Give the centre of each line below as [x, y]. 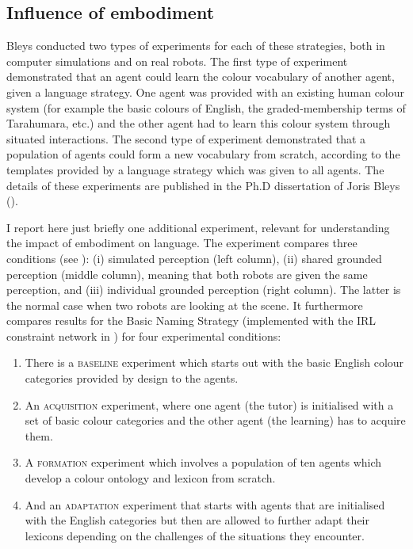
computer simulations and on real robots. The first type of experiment [177, 61]
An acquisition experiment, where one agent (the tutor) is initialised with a [209, 404]
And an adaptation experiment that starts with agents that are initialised [205, 504]
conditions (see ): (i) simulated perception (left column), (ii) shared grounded [194, 258]
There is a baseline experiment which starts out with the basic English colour [214, 362]
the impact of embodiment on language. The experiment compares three [182, 243]
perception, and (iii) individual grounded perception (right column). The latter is [204, 290]
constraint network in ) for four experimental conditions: [144, 335]
